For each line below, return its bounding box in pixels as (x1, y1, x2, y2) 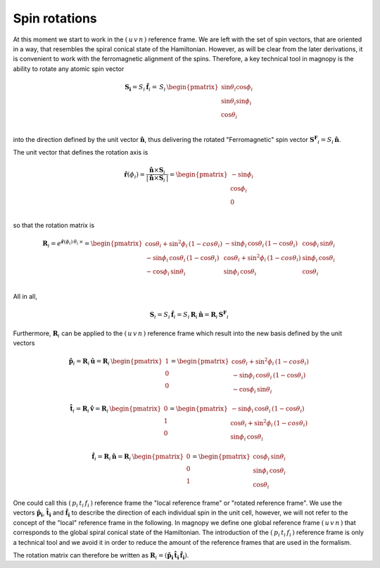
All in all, (13, 292, 38, 300)
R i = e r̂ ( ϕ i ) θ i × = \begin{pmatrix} (42, 238, 144, 250)
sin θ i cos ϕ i (220, 83, 253, 93)
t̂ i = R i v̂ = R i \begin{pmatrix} (70, 405, 162, 415)
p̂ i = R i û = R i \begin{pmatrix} (68, 357, 163, 367)
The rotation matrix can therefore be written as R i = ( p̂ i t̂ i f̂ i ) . (13, 551, 189, 561)
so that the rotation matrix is (13, 221, 95, 230)
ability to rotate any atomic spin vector (13, 64, 125, 73)
